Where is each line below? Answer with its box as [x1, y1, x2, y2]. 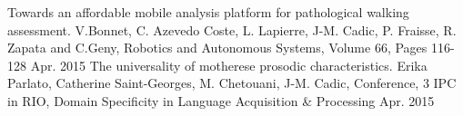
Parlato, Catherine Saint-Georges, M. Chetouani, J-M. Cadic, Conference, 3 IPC [7, 73, 457, 92]
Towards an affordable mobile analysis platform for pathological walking [7, 3, 409, 21]
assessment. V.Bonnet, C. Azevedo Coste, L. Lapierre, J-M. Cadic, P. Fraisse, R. [7, 20, 457, 39]
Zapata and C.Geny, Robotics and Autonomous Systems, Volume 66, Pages [7, 38, 428, 57]
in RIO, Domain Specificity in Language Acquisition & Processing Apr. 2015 [7, 91, 435, 110]
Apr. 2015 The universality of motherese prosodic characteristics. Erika [30, 55, 428, 74]
